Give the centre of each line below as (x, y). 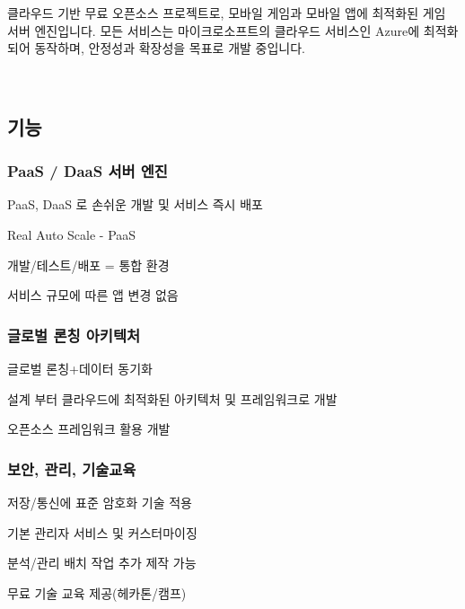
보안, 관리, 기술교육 (72, 468)
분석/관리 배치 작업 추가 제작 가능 (102, 563)
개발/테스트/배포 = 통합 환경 (88, 265)
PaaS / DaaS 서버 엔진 (88, 171)
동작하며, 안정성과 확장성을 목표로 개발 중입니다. (170, 48)
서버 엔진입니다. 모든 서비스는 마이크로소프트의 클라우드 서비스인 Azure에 (214, 30)
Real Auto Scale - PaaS (72, 234)
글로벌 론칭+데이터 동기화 (80, 368)
